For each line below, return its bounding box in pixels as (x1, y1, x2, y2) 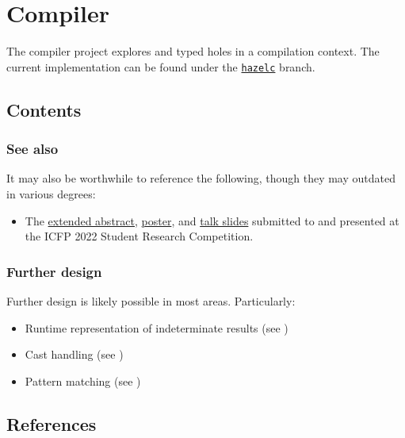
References (6, 411, 97, 436)
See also (6, 139, 59, 159)
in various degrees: (6, 185, 96, 202)
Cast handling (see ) (25, 346, 124, 363)
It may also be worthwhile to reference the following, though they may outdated (6, 170, 395, 186)
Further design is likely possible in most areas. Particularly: (6, 292, 296, 309)
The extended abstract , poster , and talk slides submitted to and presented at (25, 212, 399, 229)
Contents (6, 97, 82, 121)
